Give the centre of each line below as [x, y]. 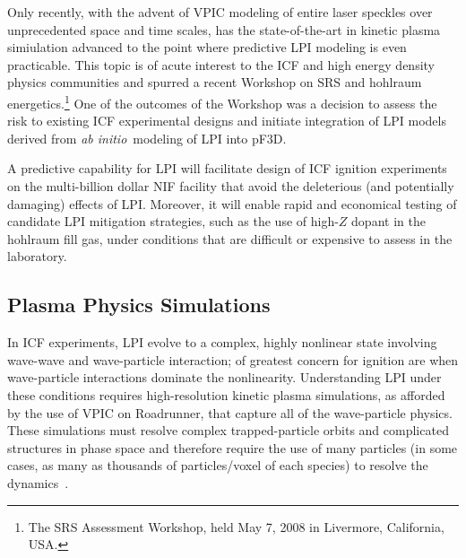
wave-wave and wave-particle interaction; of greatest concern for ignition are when [233, 359]
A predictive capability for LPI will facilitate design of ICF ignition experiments [227, 168]
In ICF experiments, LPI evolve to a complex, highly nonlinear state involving [222, 342]
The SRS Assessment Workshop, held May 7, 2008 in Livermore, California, [236, 526]
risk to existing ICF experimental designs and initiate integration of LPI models [227, 121]
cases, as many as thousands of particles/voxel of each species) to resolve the [218, 465]
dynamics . [38, 482]
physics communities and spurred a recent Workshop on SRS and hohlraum [215, 82]
